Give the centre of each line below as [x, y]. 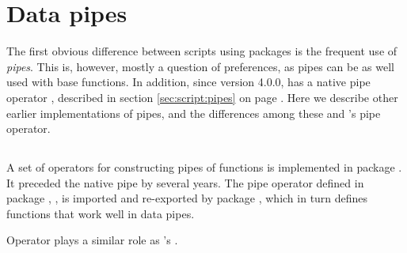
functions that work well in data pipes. [101, 213]
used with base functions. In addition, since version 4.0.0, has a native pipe [188, 82]
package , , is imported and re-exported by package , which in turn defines [187, 198]
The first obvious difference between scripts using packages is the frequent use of [202, 51]
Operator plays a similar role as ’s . [92, 240]
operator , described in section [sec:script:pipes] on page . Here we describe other [202, 97]
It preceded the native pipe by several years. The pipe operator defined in [185, 182]
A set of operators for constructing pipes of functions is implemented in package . [204, 167]
